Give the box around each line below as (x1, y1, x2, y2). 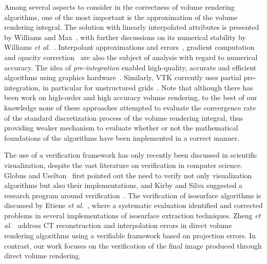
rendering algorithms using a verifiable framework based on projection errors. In (4, 230, 256, 241)
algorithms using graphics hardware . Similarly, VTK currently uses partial (4, 72, 241, 83)
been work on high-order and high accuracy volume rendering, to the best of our (4, 92, 257, 103)
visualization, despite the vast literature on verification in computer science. (4, 159, 243, 170)
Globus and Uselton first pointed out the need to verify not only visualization (4, 169, 252, 180)
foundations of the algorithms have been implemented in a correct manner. (4, 132, 240, 143)
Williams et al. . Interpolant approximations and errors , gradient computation (4, 42, 255, 52)
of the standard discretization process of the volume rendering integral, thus (4, 112, 243, 123)
